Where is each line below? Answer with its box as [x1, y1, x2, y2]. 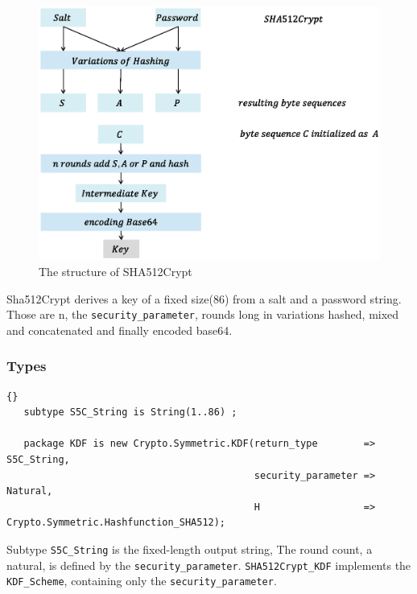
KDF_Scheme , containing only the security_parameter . [6, 572, 277, 589]
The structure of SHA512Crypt [39, 263, 192, 279]
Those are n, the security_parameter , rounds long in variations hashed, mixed [6, 306, 399, 323]
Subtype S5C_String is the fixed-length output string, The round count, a [6, 541, 373, 557]
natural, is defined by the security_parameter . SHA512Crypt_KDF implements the [6, 556, 411, 573]
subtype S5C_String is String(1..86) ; [23, 406, 237, 419]
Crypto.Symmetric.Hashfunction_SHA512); [6, 517, 226, 529]
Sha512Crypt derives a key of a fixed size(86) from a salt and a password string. [6, 290, 402, 307]
